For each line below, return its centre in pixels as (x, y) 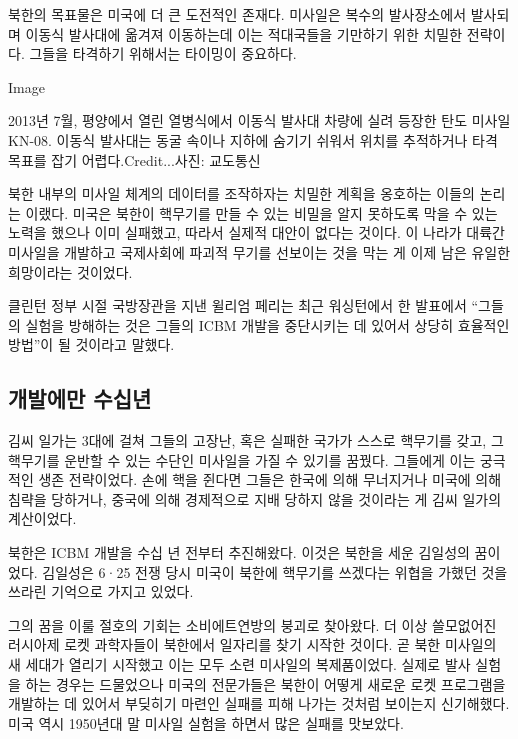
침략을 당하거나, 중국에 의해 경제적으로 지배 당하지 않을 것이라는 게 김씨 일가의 (255, 498)
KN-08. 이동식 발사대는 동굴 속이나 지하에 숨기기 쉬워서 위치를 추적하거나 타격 (253, 139)
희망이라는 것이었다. (70, 271)
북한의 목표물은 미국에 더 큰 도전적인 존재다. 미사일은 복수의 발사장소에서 (237, 14)
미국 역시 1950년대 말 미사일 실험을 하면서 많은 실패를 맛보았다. (206, 722)
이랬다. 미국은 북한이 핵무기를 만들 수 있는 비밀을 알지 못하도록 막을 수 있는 (261, 212)
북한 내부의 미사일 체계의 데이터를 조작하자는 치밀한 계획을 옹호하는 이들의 (241, 193)
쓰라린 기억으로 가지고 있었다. (101, 591)
